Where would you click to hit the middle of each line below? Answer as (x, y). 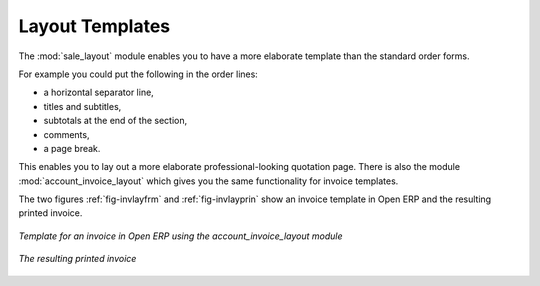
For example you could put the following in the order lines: (138, 74)
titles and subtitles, (82, 106)
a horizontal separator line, (98, 92)
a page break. (72, 148)
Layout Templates (94, 26)
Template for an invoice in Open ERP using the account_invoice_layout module (180, 236)
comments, (66, 134)
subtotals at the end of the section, (115, 121)
